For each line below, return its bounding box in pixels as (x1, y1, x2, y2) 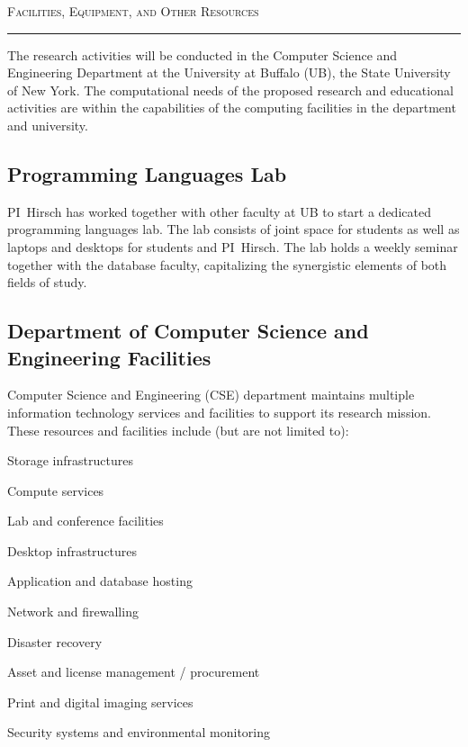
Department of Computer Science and (7, 317, 369, 345)
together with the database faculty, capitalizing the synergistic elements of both (7, 255, 447, 274)
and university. (7, 115, 88, 134)
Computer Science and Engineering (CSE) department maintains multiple (7, 385, 415, 404)
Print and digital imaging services (7, 692, 193, 711)
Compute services (7, 481, 104, 499)
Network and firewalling (7, 602, 139, 621)
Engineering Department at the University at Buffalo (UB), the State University (7, 63, 451, 82)
